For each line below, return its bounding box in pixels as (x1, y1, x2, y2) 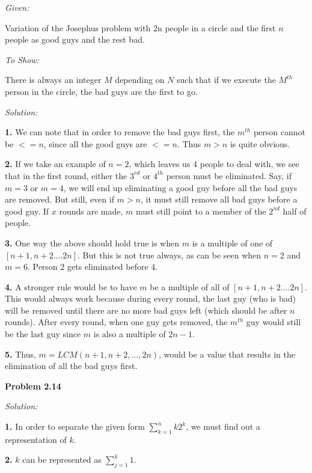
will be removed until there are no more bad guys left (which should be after (5, 304, 287, 316)
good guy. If (5, 204, 49, 217)
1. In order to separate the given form (5, 420, 145, 433)
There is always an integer (5, 73, 102, 86)
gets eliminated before (67, 260, 148, 273)
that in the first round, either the (5, 169, 127, 182)
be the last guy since (5, 328, 81, 340)
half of (283, 204, 307, 217)
